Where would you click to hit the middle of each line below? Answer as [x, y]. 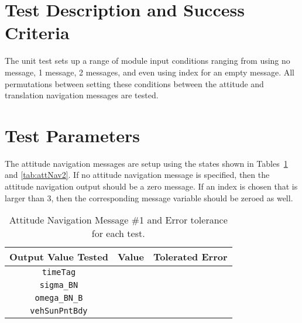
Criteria [37, 32]
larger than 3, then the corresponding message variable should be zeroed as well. [149, 197]
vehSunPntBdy [59, 311]
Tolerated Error [190, 257]
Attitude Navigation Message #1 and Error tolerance [118, 220]
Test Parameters [72, 135]
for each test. [118, 233]
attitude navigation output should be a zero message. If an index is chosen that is [151, 186]
